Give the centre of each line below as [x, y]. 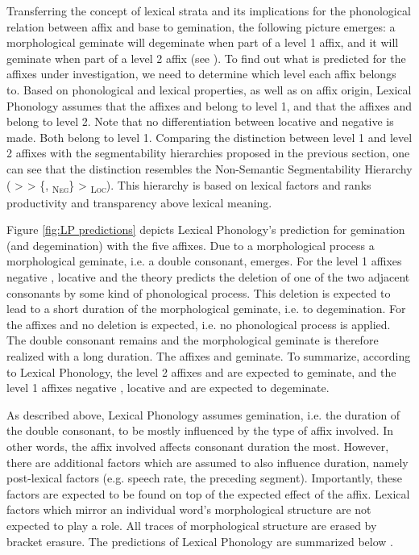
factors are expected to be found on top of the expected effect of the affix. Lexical [208, 493]
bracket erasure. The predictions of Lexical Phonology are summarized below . [200, 541]
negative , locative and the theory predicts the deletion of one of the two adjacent [208, 277]
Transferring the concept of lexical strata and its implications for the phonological [209, 10]
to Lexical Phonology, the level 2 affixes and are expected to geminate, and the [201, 371]
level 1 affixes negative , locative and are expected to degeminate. [168, 388]
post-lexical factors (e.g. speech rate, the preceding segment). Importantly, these [204, 478]
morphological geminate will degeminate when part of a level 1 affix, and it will [203, 42]
